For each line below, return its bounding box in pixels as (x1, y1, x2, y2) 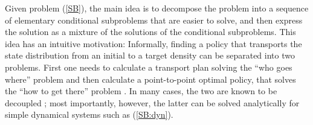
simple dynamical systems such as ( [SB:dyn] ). (5, 108, 173, 121)
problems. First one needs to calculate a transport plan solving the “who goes (5, 60, 292, 73)
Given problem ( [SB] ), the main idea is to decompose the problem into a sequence (5, 2, 309, 14)
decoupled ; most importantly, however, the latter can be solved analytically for (5, 96, 300, 109)
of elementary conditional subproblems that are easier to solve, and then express (5, 13, 303, 26)
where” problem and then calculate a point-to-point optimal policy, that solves (5, 72, 296, 85)
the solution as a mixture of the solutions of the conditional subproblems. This (5, 25, 296, 38)
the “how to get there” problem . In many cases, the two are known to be (5, 85, 277, 97)
